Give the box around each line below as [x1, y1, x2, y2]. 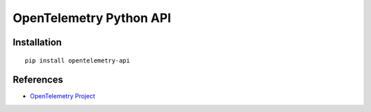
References [12, 74, 63, 86]
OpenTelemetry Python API [12, 10, 171, 25]
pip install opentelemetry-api [25, 56, 131, 65]
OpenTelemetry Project [30, 92, 95, 100]
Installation [12, 36, 62, 48]
